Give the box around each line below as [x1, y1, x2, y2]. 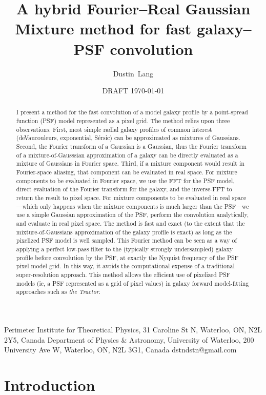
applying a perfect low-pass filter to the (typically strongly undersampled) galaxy [16, 244, 233, 253]
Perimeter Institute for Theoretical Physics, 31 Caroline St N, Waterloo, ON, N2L [4, 324, 262, 334]
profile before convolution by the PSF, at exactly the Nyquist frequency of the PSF [16, 253, 239, 262]
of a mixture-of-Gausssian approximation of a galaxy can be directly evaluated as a [16, 150, 238, 159]
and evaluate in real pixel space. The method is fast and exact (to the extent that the [16, 219, 245, 228]
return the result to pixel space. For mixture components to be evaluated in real [16, 193, 230, 202]
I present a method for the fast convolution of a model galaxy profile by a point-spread [16, 108, 248, 116]
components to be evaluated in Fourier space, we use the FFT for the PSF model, [16, 176, 235, 185]
